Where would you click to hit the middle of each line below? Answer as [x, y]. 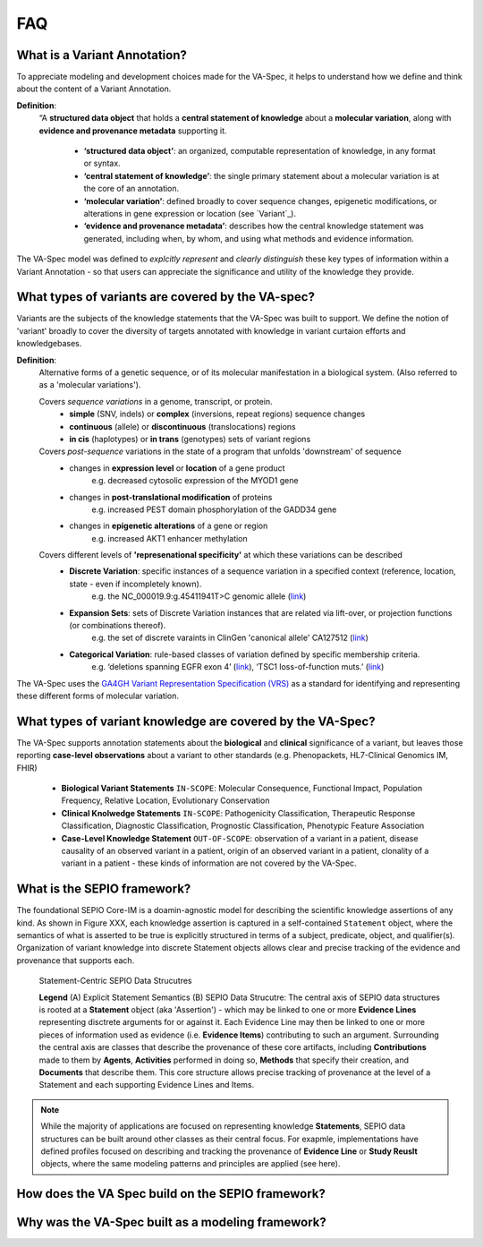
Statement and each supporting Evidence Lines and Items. [147, 1085]
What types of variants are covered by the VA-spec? [165, 297]
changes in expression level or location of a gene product [177, 468]
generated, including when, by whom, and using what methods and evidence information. [249, 238]
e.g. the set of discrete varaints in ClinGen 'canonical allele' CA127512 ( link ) [230, 638]
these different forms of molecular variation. [97, 696]
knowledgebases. [49, 344]
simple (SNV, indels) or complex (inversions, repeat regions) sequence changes [217, 414]
